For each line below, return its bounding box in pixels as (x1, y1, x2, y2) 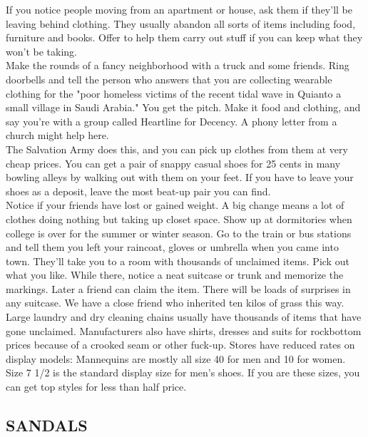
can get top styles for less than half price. (6, 379, 187, 394)
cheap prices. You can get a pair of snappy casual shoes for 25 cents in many (6, 155, 341, 170)
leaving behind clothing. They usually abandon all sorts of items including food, (6, 16, 356, 31)
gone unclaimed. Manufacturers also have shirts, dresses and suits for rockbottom (6, 323, 362, 338)
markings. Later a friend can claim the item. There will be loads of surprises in (6, 281, 351, 296)
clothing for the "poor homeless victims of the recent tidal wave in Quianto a (6, 86, 342, 101)
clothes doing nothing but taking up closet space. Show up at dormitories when (6, 211, 352, 226)
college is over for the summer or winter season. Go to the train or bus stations (6, 225, 352, 240)
